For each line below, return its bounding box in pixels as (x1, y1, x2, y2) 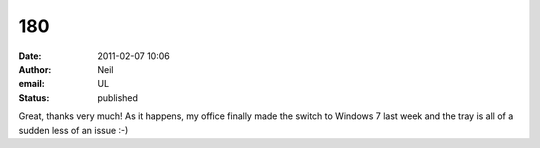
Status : (18, 91, 50, 104)
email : (18, 78, 45, 90)
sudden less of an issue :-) (18, 124, 129, 136)
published (97, 91, 139, 104)
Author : (18, 63, 52, 75)
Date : (18, 50, 42, 62)
